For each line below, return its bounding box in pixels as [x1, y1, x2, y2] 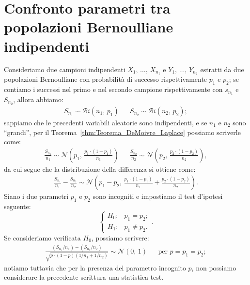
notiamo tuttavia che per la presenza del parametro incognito [4, 262, 186, 272]
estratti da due [200, 64, 244, 74]
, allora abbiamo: [13, 94, 63, 105]
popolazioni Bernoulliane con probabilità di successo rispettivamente [4, 74, 207, 84]
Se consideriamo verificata [4, 232, 81, 242]
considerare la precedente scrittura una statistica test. [4, 272, 164, 282]
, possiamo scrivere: [91, 232, 149, 242]
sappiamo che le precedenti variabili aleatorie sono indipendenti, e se [4, 117, 207, 127]
